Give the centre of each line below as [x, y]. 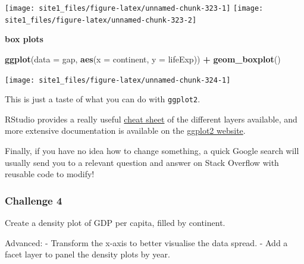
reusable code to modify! [50, 174]
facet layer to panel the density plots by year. [87, 254]
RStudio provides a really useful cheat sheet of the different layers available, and [151, 119]
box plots [24, 39]
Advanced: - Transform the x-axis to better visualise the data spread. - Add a [146, 242]
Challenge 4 [34, 200]
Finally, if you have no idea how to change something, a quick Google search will [152, 150]
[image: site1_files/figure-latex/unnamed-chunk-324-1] [118, 80]
